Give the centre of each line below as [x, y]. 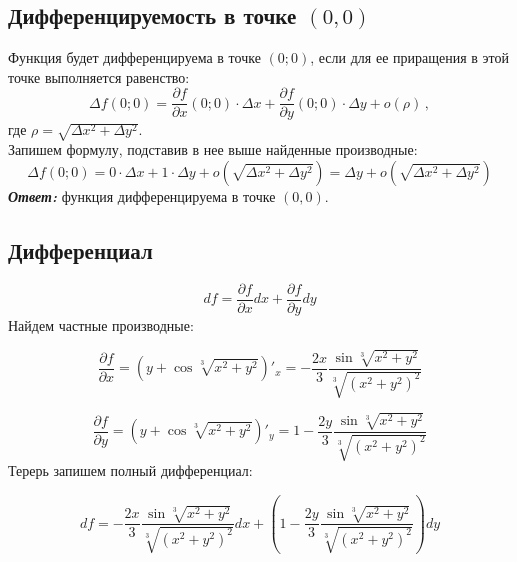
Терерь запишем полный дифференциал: [130, 470]
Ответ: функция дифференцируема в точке [142, 195]
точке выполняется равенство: [99, 76]
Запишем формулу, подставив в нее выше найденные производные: [213, 149]
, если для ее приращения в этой [410, 57]
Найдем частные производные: [101, 324]
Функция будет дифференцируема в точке [134, 57]
